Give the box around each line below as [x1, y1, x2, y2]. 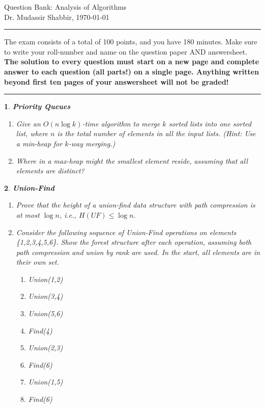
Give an [16, 118, 41, 129]
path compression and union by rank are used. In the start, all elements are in [16, 246, 260, 257]
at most [16, 209, 40, 220]
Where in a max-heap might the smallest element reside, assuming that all [16, 155, 248, 166]
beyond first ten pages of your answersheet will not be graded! [4, 76, 229, 87]
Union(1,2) [28, 273, 63, 284]
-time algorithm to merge [82, 118, 160, 129]
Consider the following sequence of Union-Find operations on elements [16, 226, 236, 237]
